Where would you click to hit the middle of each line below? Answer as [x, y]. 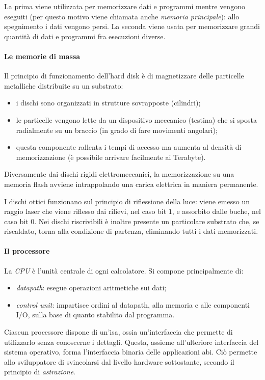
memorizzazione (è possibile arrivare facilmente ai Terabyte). [111, 157]
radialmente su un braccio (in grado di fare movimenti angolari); [117, 130]
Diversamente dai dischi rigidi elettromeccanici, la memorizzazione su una [119, 174]
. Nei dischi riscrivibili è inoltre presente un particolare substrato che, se [147, 221]
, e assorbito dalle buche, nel [216, 211]
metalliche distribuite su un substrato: [64, 85]
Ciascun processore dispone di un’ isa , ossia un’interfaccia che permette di [118, 332]
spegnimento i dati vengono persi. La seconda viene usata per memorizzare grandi [132, 26]
